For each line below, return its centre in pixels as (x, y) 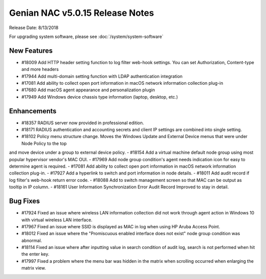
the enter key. (35, 254)
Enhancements (33, 111)
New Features (31, 51)
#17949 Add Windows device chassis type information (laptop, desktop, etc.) (100, 97)
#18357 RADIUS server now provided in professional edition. (83, 123)
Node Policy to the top (44, 143)
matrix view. (34, 268)
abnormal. (32, 240)
